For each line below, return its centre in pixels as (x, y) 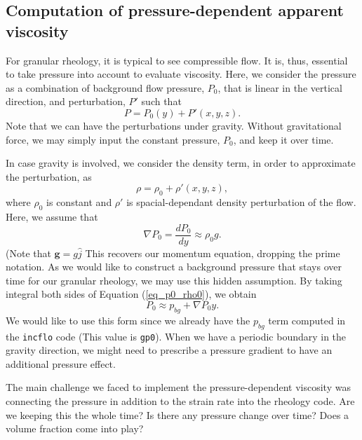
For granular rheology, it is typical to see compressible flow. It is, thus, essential (177, 60)
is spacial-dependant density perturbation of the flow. (241, 202)
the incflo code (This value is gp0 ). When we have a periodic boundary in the (176, 336)
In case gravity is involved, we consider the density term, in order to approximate (181, 163)
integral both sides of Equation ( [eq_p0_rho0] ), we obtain (131, 294)
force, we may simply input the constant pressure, (113, 139)
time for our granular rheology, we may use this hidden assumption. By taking (174, 280)
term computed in (307, 320)
